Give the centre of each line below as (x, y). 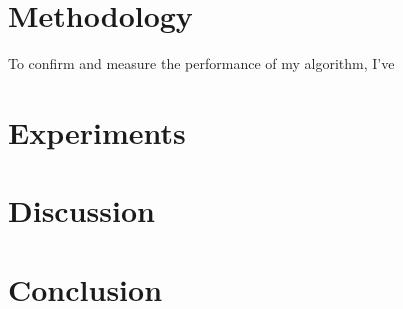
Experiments (97, 131)
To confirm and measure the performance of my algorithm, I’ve (201, 63)
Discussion (81, 210)
